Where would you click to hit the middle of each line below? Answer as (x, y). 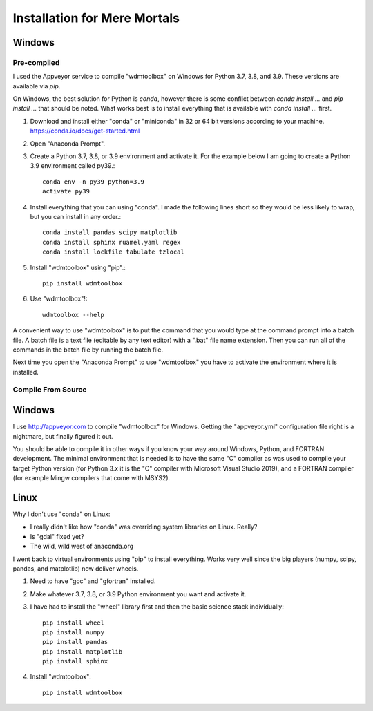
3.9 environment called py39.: (73, 166)
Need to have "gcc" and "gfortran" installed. (93, 581)
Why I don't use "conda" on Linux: (61, 514)
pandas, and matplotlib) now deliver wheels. (76, 568)
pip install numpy (74, 632)
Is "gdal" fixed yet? (57, 536)
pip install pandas (75, 642)
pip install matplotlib (83, 652)
